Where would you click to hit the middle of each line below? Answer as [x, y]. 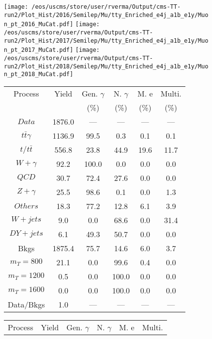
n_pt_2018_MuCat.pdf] [39, 74]
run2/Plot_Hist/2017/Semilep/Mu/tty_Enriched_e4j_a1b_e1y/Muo [106, 40]
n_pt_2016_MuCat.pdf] [39, 24]
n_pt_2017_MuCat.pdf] [39, 50]
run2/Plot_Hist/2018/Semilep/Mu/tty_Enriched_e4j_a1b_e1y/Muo [106, 66]
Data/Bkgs [26, 304]
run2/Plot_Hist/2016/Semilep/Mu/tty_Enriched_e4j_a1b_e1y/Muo [106, 15]
